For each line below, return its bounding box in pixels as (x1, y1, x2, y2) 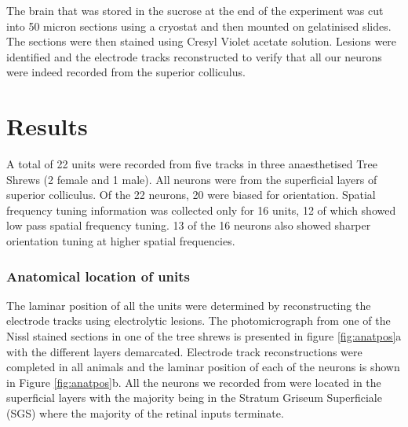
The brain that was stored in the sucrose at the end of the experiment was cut (6, 2, 384, 18)
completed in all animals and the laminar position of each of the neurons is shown (6, 359, 400, 375)
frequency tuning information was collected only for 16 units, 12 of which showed (6, 201, 396, 218)
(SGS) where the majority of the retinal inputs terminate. (6, 405, 284, 421)
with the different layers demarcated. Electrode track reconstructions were (6, 343, 362, 359)
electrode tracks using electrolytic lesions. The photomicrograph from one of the (6, 312, 391, 329)
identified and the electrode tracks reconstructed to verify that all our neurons (6, 48, 382, 64)
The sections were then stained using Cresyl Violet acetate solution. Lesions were (6, 33, 397, 50)
